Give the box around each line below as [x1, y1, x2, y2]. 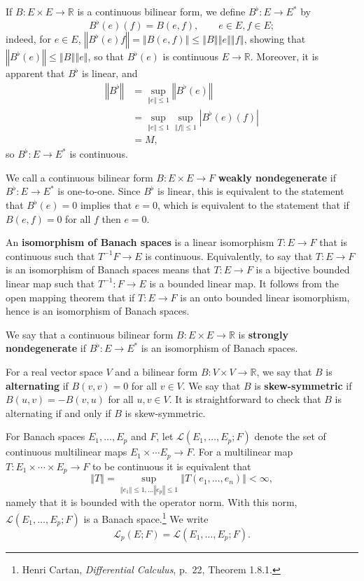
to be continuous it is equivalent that [92, 458, 251, 473]
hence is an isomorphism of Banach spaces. [6, 303, 190, 318]
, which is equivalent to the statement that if [157, 198, 349, 212]
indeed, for [6, 32, 52, 46]
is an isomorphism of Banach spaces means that [6, 262, 211, 277]
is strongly [238, 327, 288, 341]
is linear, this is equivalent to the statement [157, 184, 344, 198]
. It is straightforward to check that [169, 392, 321, 406]
